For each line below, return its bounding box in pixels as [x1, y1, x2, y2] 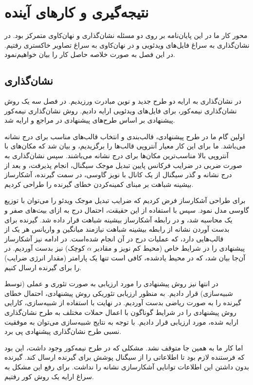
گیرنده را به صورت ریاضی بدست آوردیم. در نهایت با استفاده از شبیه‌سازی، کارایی [4, 297, 241, 308]
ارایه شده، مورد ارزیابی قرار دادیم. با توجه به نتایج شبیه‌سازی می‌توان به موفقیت [4, 316, 238, 327]
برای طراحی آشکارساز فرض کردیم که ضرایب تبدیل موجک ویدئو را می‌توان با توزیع [4, 195, 246, 205]
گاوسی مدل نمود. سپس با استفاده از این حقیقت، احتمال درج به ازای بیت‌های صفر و [4, 205, 249, 215]
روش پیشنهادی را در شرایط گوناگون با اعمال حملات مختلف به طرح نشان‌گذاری [4, 307, 236, 317]
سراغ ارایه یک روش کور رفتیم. [4, 371, 94, 381]
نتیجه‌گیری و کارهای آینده [4, 2, 149, 22]
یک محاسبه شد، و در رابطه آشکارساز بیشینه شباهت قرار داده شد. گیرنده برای [4, 214, 233, 224]
